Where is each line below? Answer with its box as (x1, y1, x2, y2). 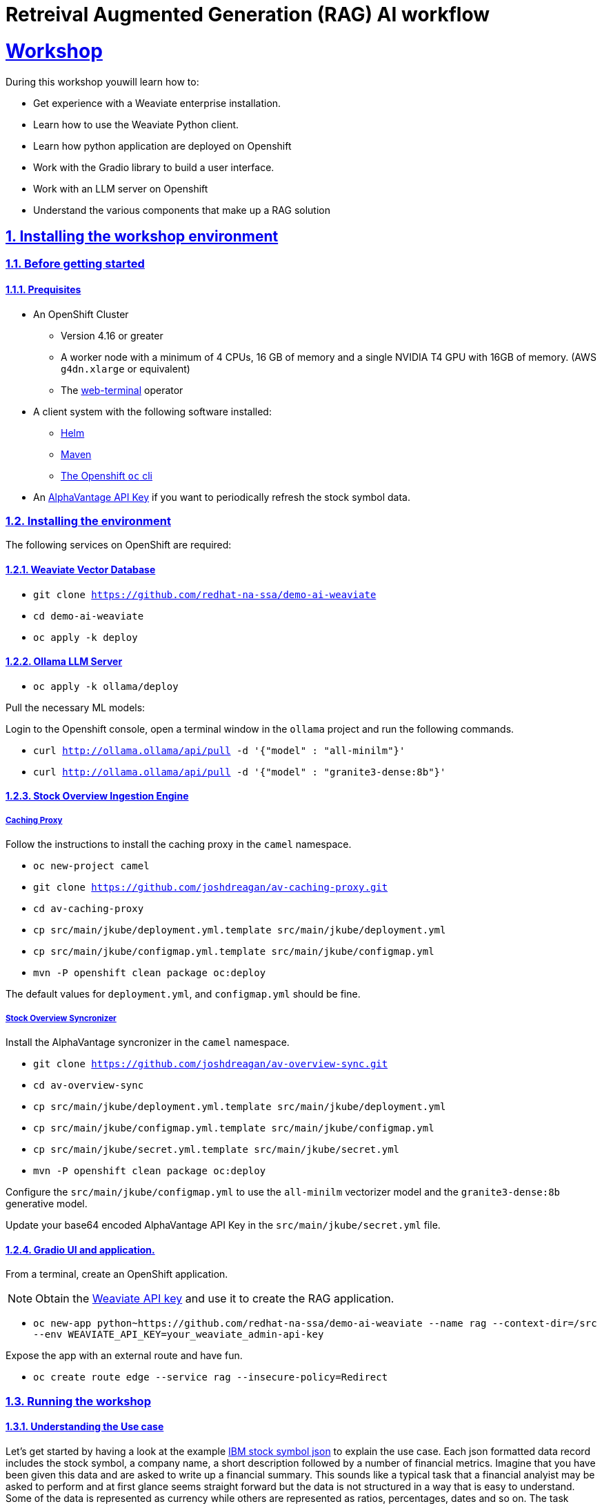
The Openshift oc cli (61, 469, 152, 482)
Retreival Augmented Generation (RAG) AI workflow (6, 3, 490, 26)
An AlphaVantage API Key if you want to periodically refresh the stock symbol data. (33, 491, 410, 503)
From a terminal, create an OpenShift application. (6, 1268, 228, 1280)
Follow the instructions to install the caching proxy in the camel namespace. (6, 838, 352, 851)
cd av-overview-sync (33, 1079, 144, 1091)
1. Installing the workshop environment (6, 227, 279, 245)
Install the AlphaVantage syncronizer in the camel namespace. (6, 1036, 290, 1048)
